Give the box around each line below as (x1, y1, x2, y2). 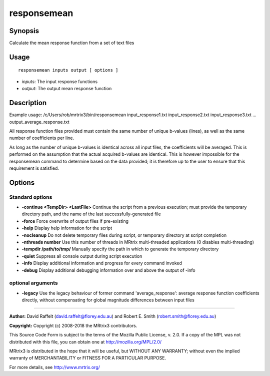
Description (9, 99, 47, 107)
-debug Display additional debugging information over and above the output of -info (21, 267, 195, 273)
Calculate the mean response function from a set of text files (9, 40, 134, 46)
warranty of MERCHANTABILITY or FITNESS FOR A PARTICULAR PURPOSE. (9, 355, 166, 361)
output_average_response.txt (9, 119, 69, 125)
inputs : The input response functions (21, 78, 97, 85)
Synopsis (9, 27, 39, 35)
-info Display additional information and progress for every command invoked (21, 260, 182, 266)
